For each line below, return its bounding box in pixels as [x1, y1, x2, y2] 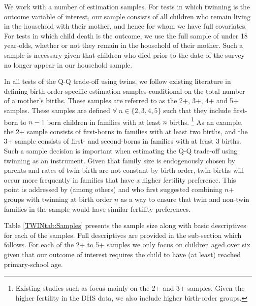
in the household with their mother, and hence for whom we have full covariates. [4, 21, 247, 31]
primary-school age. [4, 259, 63, 269]
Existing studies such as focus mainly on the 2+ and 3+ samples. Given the [15, 283, 245, 293]
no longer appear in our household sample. [4, 59, 132, 70]
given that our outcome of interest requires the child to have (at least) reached [4, 249, 241, 259]
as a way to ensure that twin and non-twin [120, 193, 250, 204]
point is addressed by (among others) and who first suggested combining [4, 184, 223, 194]
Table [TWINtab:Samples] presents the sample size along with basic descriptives [4, 220, 246, 230]
